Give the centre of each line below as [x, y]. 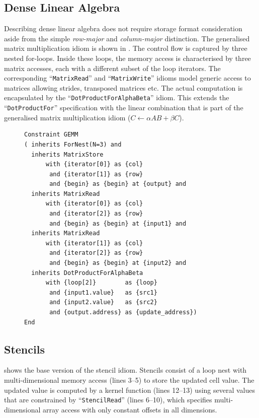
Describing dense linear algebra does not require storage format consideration [123, 28]
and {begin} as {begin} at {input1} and [118, 223]
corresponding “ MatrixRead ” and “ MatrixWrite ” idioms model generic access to [127, 78]
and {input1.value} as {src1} [103, 292]
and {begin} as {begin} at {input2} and [118, 263]
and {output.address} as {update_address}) [123, 312]
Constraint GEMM [51, 135]
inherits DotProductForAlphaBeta [87, 273]
